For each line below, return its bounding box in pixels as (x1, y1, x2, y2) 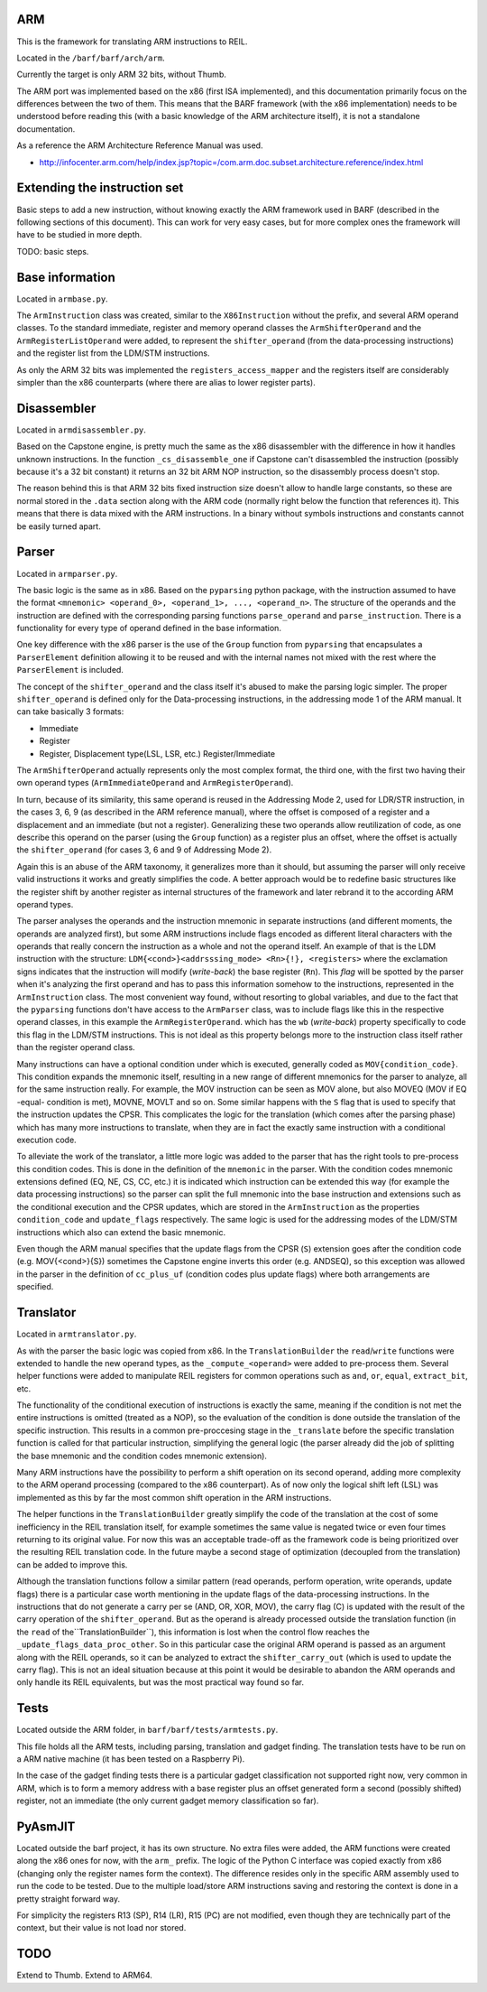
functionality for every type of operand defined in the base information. (16, 623, 281, 634)
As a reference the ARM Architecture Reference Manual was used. (16, 140, 263, 151)
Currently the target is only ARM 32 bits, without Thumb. (16, 69, 227, 80)
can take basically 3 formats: (16, 706, 124, 717)
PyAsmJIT (16, 1819, 76, 1834)
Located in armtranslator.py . (16, 1328, 137, 1340)
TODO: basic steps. (16, 246, 89, 256)
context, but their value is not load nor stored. (16, 1922, 187, 1933)
